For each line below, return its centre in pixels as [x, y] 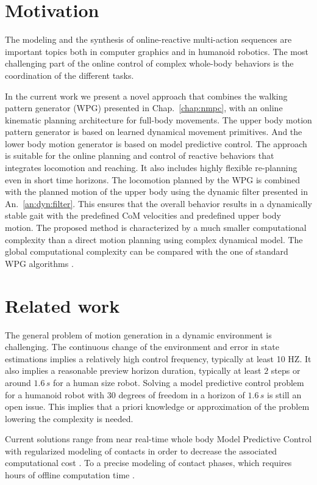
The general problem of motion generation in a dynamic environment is [138, 334]
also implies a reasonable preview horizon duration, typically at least [133, 370]
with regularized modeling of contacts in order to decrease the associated [141, 450]
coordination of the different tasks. [69, 75]
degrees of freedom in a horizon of [182, 394]
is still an [284, 394]
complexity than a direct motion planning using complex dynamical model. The [154, 239]
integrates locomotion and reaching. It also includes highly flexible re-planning [151, 168]
